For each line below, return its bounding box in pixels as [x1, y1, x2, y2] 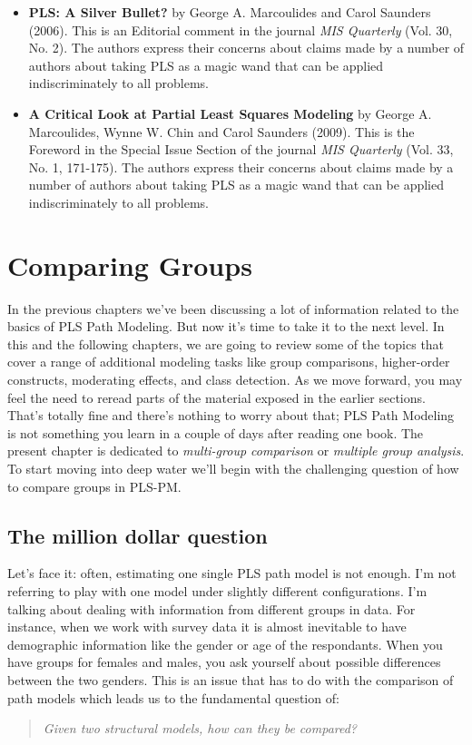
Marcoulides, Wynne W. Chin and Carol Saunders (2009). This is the [28, 122, 415, 141]
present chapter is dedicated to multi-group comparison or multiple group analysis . [7, 441, 465, 460]
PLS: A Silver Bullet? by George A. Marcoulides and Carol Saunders [28, 3, 431, 21]
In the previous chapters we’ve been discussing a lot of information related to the [7, 299, 459, 318]
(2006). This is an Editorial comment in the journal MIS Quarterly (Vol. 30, [28, 20, 453, 39]
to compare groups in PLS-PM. [7, 476, 182, 495]
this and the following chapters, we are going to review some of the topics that [7, 334, 445, 353]
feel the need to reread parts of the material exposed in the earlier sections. [7, 387, 426, 407]
